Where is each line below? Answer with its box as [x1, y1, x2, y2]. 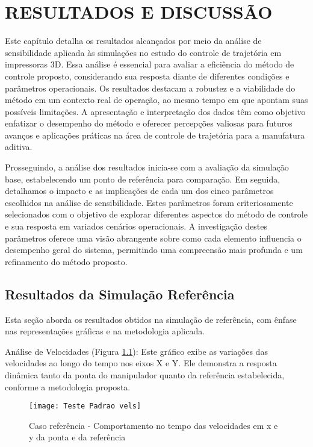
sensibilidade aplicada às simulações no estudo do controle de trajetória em [5, 46, 282, 58]
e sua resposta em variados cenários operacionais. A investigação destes [5, 220, 267, 233]
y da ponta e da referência [29, 431, 126, 443]
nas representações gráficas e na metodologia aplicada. [5, 325, 205, 337]
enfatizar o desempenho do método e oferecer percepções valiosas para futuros [5, 117, 293, 130]
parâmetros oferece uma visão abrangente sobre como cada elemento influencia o [5, 231, 302, 244]
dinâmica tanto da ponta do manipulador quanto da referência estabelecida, [5, 368, 285, 381]
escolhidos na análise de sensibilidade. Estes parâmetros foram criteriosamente [5, 196, 293, 208]
